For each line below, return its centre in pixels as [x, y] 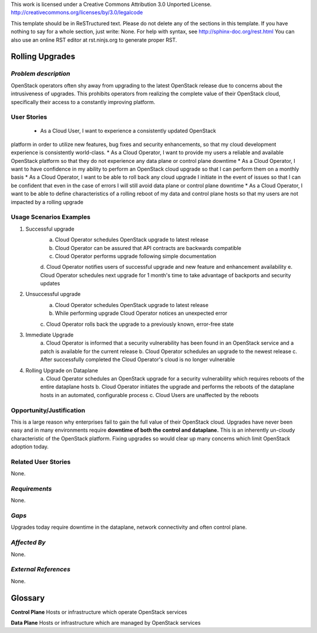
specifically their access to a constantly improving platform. [83, 102]
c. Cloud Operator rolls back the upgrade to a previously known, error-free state [137, 324]
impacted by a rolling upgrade [47, 202]
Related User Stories [41, 462]
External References [41, 569]
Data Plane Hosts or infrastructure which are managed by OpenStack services [106, 623]
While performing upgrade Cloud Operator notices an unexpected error [141, 313]
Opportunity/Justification [48, 410]
